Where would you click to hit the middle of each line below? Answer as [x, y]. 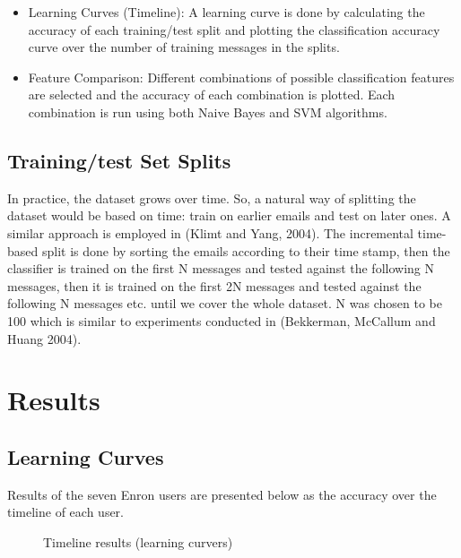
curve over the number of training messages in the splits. [184, 47]
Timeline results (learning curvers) [138, 541]
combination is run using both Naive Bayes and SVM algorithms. [208, 112]
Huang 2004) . [44, 338]
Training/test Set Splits [119, 160]
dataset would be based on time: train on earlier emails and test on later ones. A [229, 215]
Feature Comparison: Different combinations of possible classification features [241, 77]
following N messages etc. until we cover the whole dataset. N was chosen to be [225, 303]
